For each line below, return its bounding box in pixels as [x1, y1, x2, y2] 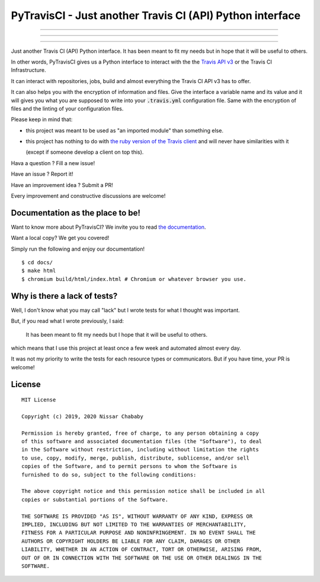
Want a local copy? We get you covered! [11, 235, 110, 242]
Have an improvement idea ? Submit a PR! [11, 181, 114, 188]
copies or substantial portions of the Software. [21, 496, 169, 503]
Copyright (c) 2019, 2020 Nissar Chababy [21, 413, 143, 420]
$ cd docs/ [21, 259, 53, 266]
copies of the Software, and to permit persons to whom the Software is [21, 463, 237, 470]
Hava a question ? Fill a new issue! [11, 159, 95, 166]
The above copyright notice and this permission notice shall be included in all [21, 488, 265, 495]
